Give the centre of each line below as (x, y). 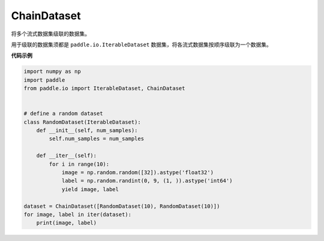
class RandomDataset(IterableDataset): (82, 122)
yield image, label (90, 189)
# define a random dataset (63, 114)
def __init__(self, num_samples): (87, 130)
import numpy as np (52, 72)
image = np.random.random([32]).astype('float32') (138, 172)
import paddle (44, 80)
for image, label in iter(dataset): (78, 214)
